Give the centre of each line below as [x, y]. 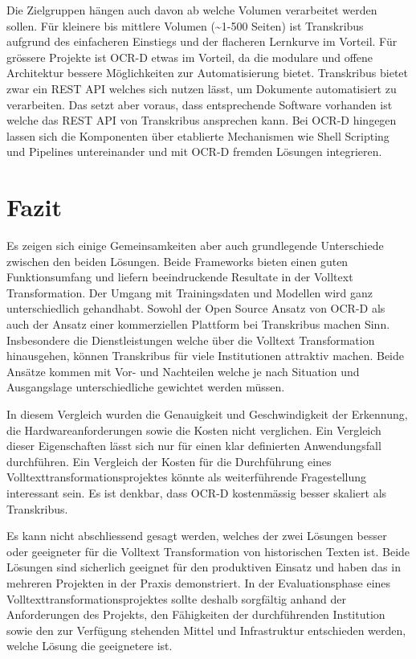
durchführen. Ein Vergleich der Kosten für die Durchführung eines [169, 461]
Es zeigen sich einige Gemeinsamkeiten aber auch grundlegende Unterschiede [195, 246]
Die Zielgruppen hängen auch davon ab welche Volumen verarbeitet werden [192, 10]
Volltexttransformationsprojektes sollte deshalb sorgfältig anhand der [177, 598]
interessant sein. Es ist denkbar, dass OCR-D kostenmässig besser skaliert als [197, 492]
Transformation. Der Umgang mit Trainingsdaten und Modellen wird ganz [190, 292]
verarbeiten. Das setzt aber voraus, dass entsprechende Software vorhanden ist [200, 104]
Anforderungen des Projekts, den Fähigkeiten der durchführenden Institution [196, 614]
